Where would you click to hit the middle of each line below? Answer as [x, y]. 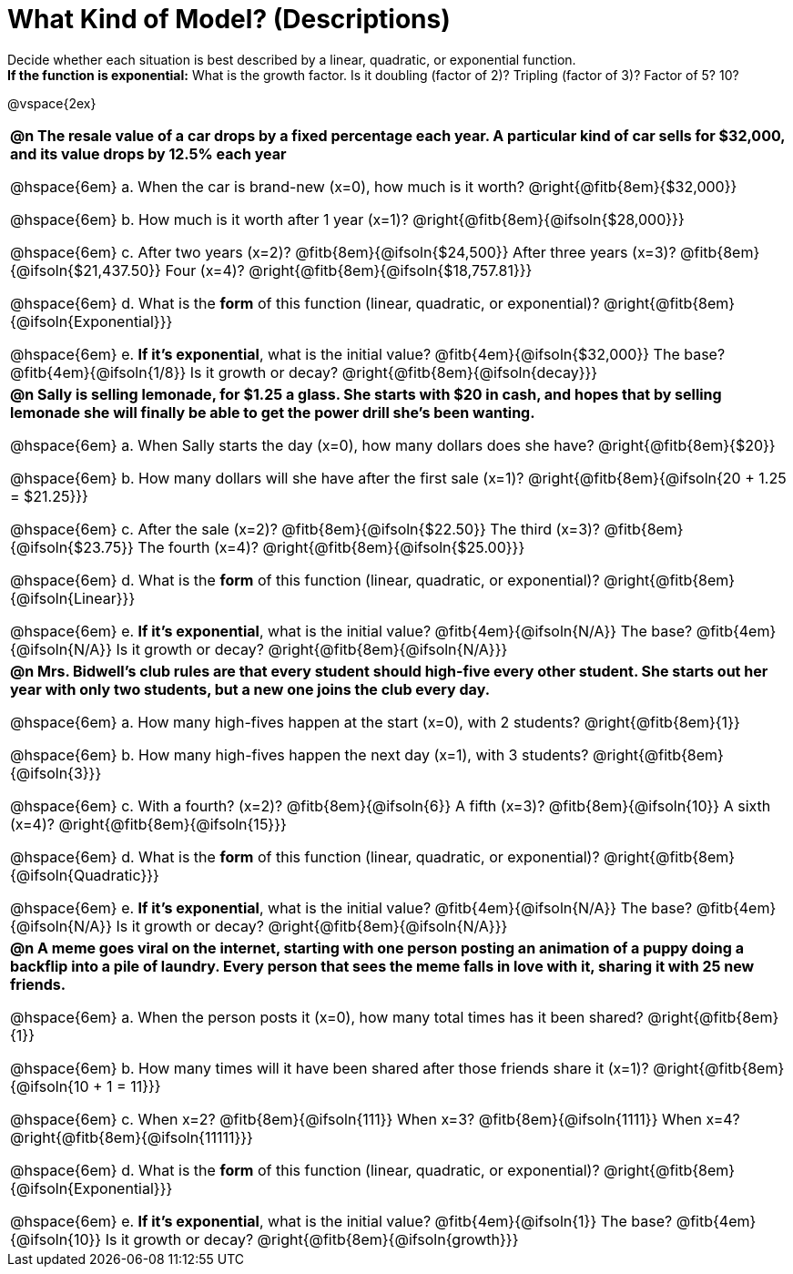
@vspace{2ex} [52, 103]
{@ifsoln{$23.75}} [72, 547]
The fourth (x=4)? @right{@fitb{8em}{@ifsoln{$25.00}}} [331, 547]
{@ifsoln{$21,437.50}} [86, 270]
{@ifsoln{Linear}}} [73, 598]
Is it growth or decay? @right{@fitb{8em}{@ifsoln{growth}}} [312, 1239]
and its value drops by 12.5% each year [148, 153]
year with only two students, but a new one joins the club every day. [250, 689]
